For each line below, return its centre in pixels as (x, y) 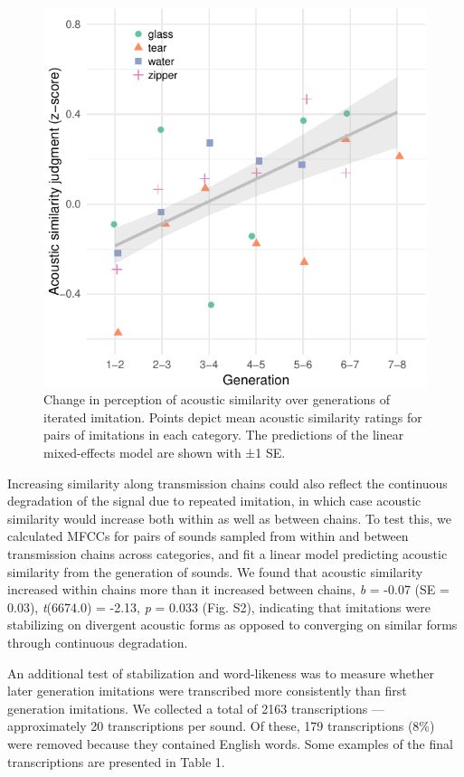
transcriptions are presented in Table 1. (116, 761)
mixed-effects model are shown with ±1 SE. (165, 453)
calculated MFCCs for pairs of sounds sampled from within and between (208, 536)
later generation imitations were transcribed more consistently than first (207, 691)
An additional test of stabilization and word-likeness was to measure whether (221, 673)
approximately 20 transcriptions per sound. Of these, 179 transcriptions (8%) (221, 726)
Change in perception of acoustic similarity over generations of (217, 399)
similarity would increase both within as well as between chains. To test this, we (229, 518)
